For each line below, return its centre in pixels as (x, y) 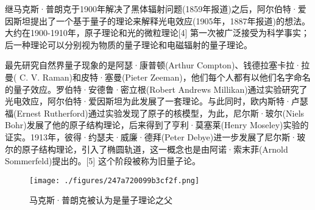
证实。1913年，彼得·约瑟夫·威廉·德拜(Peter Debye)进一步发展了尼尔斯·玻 (155, 136)
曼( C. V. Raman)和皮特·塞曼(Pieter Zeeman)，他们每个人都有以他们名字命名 (158, 77)
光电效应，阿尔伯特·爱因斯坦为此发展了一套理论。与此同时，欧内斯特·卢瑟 (157, 101)
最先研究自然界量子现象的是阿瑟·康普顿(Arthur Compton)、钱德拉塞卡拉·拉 (157, 65)
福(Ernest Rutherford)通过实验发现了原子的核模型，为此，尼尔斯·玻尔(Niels (155, 113)
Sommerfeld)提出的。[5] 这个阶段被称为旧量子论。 (103, 161)
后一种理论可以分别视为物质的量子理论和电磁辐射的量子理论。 (129, 44)
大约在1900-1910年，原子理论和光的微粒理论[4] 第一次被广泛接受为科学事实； (157, 33)
